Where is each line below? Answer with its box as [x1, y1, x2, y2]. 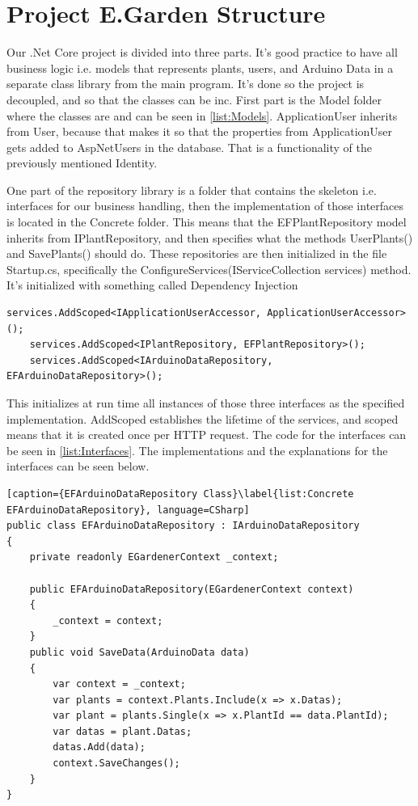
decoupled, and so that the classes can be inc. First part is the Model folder [6, 91, 382, 108]
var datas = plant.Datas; [53, 725, 192, 737]
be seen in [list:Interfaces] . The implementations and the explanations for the [6, 441, 388, 458]
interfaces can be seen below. [6, 458, 150, 475]
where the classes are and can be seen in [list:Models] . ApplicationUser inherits [6, 107, 398, 124]
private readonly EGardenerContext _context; [29, 551, 279, 563]
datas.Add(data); [53, 741, 146, 753]
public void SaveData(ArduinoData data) [29, 646, 250, 658]
